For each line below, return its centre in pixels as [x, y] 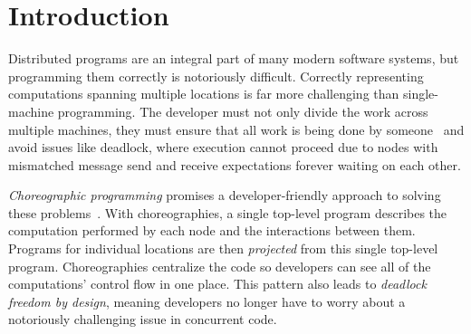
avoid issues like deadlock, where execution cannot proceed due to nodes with [223, 147]
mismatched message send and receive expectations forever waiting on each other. [235, 164]
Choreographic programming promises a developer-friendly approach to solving [225, 195]
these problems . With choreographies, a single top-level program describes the [228, 212]
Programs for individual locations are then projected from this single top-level [223, 248]
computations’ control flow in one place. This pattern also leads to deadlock [217, 284]
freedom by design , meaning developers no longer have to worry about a [207, 301]
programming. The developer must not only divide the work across [243, 111]
